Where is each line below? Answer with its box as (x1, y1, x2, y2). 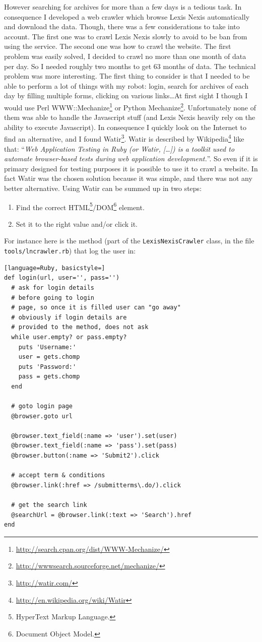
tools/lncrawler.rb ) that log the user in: (4, 245, 136, 256)
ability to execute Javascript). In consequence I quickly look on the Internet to (4, 121, 247, 132)
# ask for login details (11, 284, 94, 291)
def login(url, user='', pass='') (4, 274, 120, 282)
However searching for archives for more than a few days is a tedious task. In (4, 2, 242, 12)
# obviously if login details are (11, 313, 127, 321)
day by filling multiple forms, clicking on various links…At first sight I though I (4, 90, 248, 101)
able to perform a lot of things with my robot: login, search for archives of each (4, 80, 249, 91)
